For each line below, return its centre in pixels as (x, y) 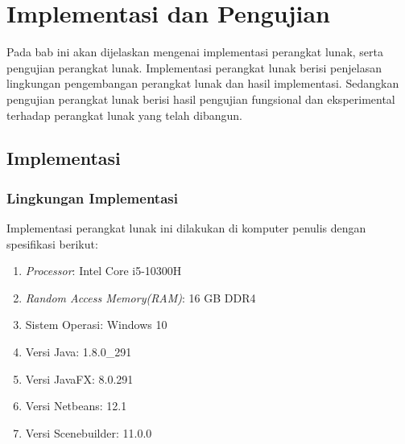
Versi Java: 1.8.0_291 (79, 352)
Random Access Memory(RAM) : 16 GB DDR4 (141, 297)
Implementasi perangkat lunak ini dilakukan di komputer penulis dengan (186, 228)
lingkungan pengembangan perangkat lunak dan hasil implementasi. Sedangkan (203, 83)
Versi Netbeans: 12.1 (76, 406)
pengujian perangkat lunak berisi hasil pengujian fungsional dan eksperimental (201, 99)
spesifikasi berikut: (52, 243)
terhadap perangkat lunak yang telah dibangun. (124, 115)
